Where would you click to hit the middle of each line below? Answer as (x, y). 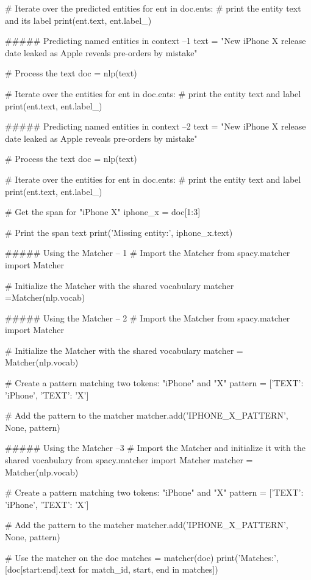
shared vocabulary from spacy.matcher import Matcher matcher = (129, 460)
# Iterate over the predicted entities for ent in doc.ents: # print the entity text (153, 8)
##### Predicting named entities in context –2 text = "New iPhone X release (155, 126)
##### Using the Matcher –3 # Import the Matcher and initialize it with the (155, 448)
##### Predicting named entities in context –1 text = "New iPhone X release (155, 41)
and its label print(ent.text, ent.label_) (78, 20)
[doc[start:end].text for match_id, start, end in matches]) (112, 569)
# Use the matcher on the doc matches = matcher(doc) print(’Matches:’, (142, 557)
